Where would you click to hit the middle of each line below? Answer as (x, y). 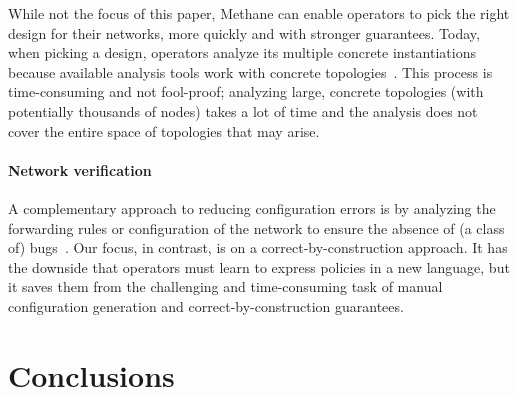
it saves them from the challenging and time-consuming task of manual (225, 286)
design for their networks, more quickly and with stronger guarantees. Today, (244, 32)
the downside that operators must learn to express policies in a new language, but (259, 266)
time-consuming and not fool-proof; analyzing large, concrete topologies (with (246, 91)
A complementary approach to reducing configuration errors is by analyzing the (252, 207)
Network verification (80, 169)
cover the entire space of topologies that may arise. (164, 130)
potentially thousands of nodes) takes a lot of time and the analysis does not (243, 110)
